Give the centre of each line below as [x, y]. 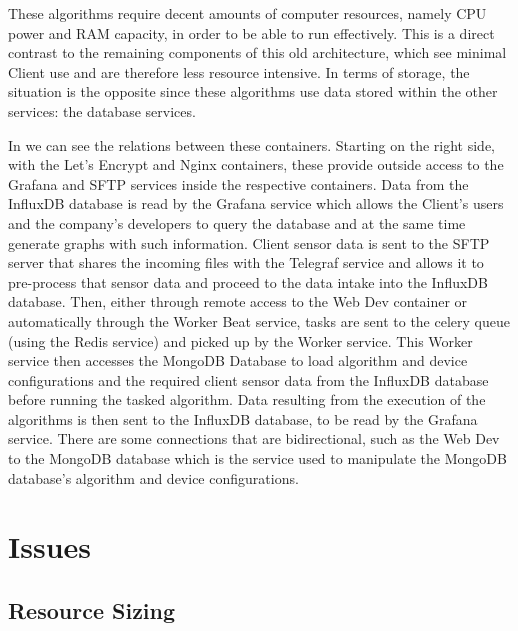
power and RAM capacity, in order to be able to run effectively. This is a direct [251, 32]
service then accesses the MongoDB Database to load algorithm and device [238, 360]
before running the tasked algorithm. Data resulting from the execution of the [247, 399]
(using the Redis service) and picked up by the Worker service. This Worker [240, 340]
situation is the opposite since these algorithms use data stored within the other [253, 91]
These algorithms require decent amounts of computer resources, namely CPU [247, 13]
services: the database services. [102, 110]
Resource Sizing [92, 610]
